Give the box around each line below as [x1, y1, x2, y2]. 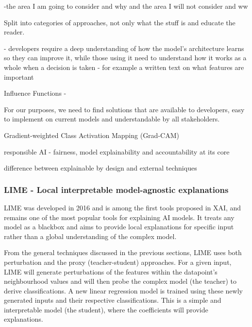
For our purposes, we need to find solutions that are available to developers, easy [4, 104, 245, 114]
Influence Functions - [4, 88, 67, 98]
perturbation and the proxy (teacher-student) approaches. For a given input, [4, 257, 232, 267]
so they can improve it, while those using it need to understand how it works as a [4, 52, 247, 63]
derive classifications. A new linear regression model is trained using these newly [4, 285, 243, 295]
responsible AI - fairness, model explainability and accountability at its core [4, 146, 230, 156]
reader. [4, 27, 25, 37]
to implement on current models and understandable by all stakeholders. [4, 114, 220, 124]
